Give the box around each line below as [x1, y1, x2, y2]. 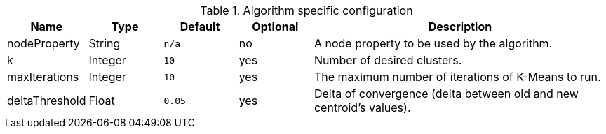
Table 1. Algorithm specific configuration [200, 3, 413, 17]
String [88, 36, 121, 50]
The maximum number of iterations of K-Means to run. [314, 70, 601, 84]
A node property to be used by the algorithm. [314, 36, 553, 50]
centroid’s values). [314, 100, 411, 114]
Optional [252, 20, 299, 33]
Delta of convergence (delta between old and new [314, 87, 579, 100]
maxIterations [7, 70, 79, 84]
